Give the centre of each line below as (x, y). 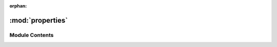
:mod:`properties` (39, 20)
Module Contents (32, 35)
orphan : (18, 6)
